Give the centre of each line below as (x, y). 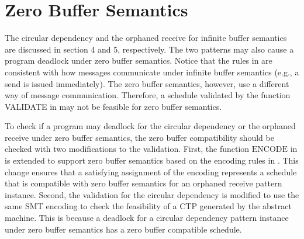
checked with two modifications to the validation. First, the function (127, 149)
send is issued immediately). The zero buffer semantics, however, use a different (147, 83)
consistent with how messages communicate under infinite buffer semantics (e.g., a (152, 72)
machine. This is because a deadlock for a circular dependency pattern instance (147, 218)
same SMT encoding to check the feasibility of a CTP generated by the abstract (148, 206)
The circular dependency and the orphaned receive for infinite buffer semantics (146, 38)
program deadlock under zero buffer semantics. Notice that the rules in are (139, 60)
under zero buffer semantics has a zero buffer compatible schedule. (123, 229)
